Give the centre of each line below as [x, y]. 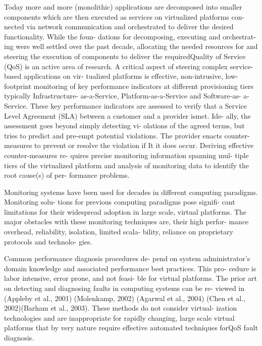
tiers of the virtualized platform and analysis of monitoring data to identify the [127, 165]
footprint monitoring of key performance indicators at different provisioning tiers [129, 86]
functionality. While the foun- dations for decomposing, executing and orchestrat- [130, 36]
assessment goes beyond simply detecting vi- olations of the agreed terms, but [124, 126]
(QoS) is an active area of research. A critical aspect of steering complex [116, 66]
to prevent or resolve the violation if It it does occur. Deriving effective [144, 145]
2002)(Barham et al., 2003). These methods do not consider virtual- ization [121, 308]
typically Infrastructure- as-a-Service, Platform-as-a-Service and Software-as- [123, 96]
